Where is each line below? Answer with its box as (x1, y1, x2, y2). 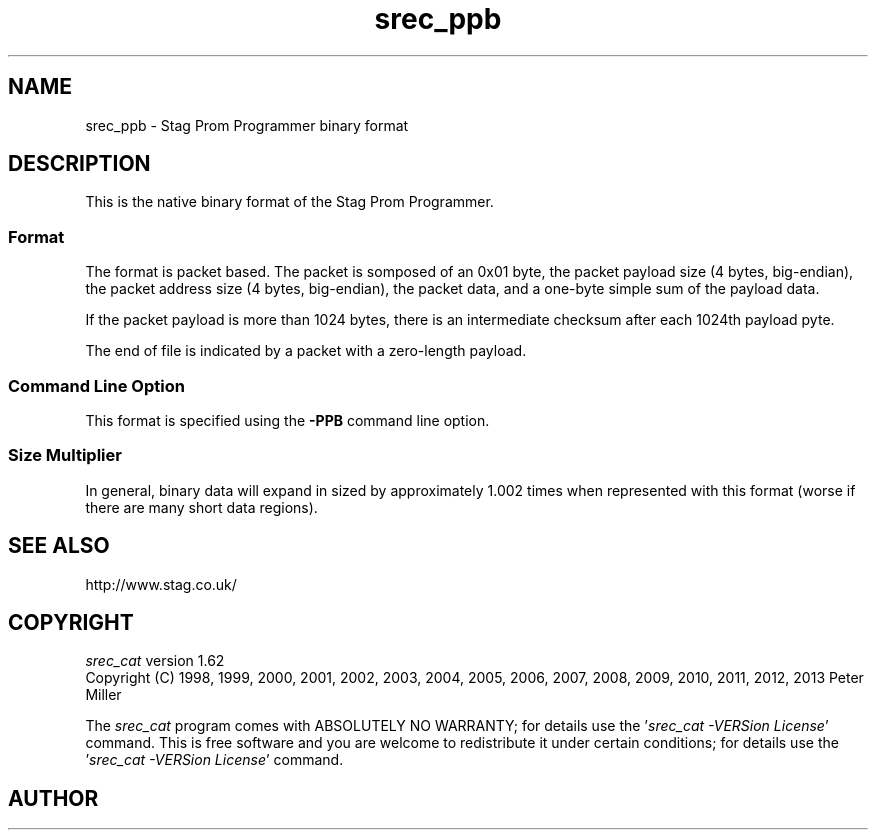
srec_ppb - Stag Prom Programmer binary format (85, 116, 409, 134)
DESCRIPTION (8, 151, 151, 177)
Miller (85, 686, 122, 704)
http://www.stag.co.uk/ (85, 575, 237, 593)
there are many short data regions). (85, 498, 318, 516)
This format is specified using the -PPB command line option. (85, 411, 490, 429)
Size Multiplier (8, 445, 122, 466)
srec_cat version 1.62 (85, 652, 225, 670)
